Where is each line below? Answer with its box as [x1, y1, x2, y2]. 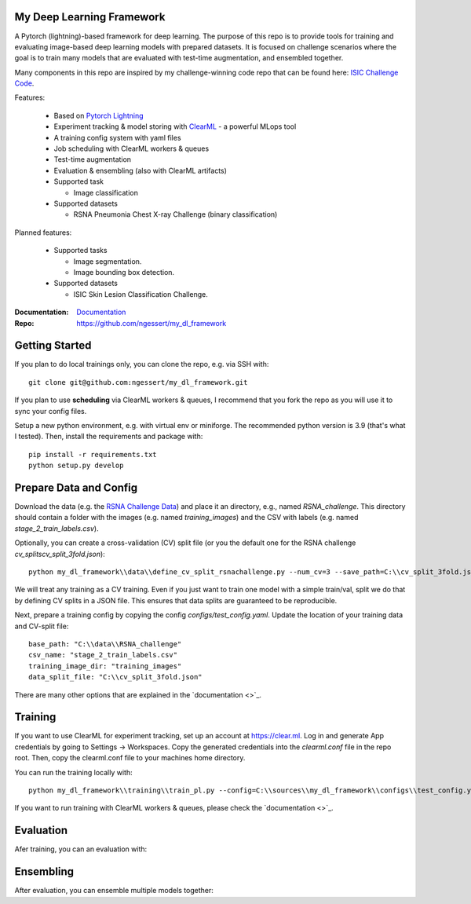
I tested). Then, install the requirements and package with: [14, 432, 203, 441]
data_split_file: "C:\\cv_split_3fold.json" [28, 672, 203, 682]
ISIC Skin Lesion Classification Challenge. [73, 289, 208, 298]
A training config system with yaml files [53, 133, 181, 142]
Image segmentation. [73, 256, 142, 266]
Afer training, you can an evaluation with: [14, 844, 148, 854]
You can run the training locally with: [14, 767, 133, 777]
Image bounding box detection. [73, 267, 175, 276]
